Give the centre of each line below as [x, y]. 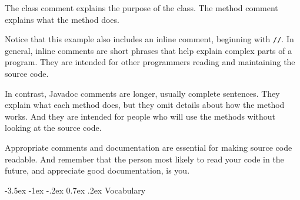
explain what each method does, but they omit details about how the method [145, 105]
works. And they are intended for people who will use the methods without [140, 116]
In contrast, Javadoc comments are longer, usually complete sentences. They [142, 93]
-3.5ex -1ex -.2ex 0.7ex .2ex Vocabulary [75, 190]
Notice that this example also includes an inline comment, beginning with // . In [149, 39]
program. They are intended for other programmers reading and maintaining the [150, 62]
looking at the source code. [53, 128]
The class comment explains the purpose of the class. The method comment [141, 8]
